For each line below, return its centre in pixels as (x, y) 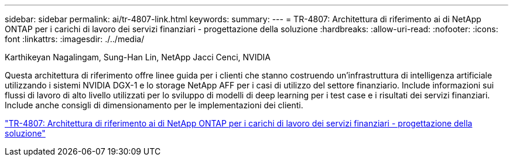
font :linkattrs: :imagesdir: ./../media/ (75, 39)
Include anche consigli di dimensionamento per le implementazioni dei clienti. (154, 105)
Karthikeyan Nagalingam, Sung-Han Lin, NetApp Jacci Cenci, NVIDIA (138, 57)
